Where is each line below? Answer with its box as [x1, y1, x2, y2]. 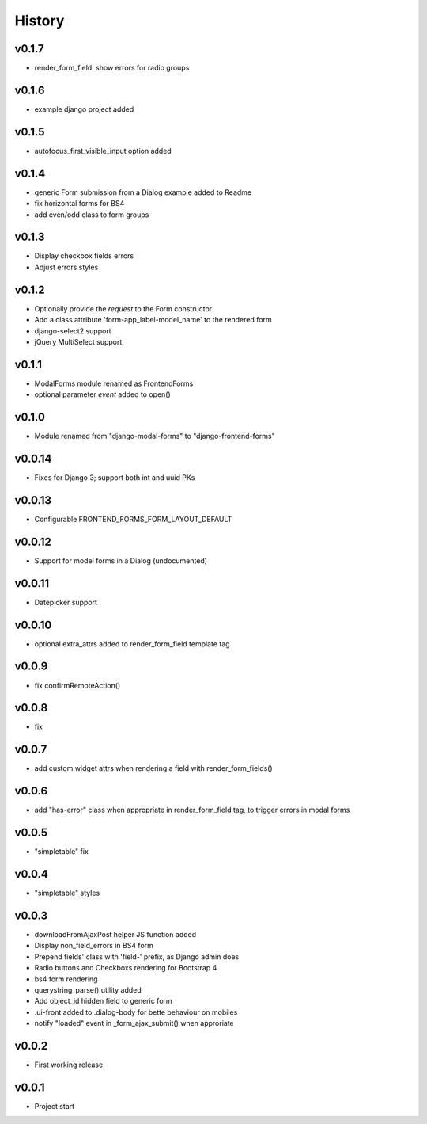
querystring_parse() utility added [34, 985, 142, 994]
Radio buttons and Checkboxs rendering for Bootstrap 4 [34, 963, 217, 973]
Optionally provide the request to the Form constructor [34, 303, 213, 313]
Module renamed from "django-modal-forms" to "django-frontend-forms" [34, 432, 276, 441]
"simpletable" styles [34, 888, 100, 898]
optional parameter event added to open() [34, 390, 172, 399]
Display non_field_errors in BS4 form [34, 941, 154, 951]
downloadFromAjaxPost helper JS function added [34, 930, 197, 939]
